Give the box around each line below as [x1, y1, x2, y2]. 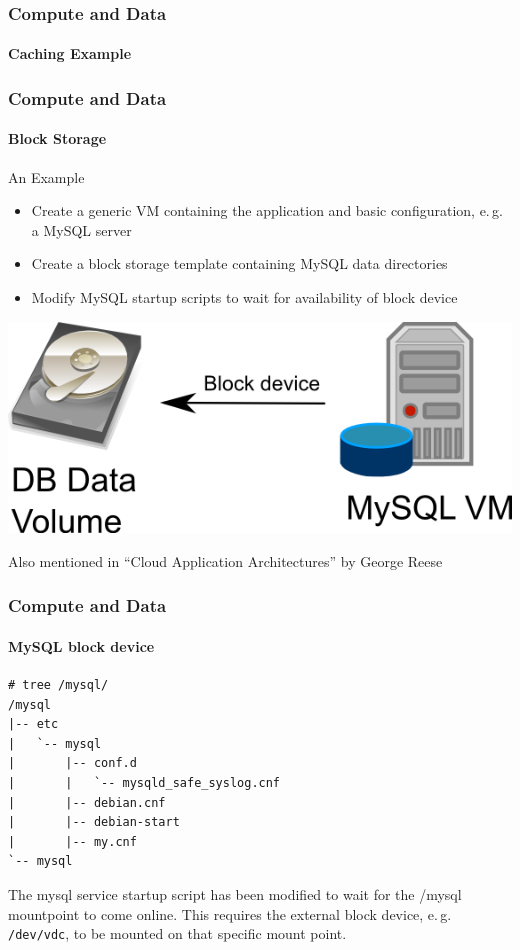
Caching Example [8, 43, 132, 64]
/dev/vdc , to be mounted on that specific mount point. [8, 923, 347, 944]
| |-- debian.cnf [8, 795, 166, 810]
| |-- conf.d [8, 756, 137, 771]
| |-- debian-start [8, 815, 180, 830]
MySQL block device [8, 635, 155, 656]
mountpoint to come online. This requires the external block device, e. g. [8, 903, 452, 924]
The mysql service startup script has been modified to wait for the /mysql [8, 883, 462, 904]
